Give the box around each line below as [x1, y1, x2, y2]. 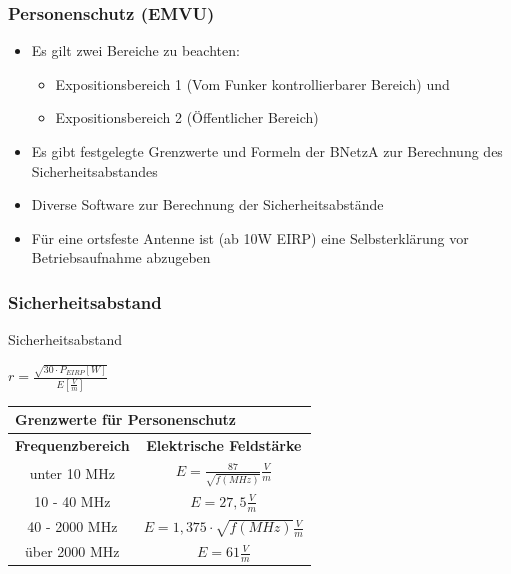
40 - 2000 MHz [27, 516, 118, 537]
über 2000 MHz [25, 541, 120, 562]
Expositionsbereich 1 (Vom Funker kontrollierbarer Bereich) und [55, 73, 450, 94]
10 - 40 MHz [34, 491, 111, 512]
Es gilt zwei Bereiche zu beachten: [31, 40, 240, 61]
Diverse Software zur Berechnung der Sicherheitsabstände [31, 194, 384, 215]
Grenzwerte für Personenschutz [15, 409, 236, 430]
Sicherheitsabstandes [31, 160, 158, 181]
